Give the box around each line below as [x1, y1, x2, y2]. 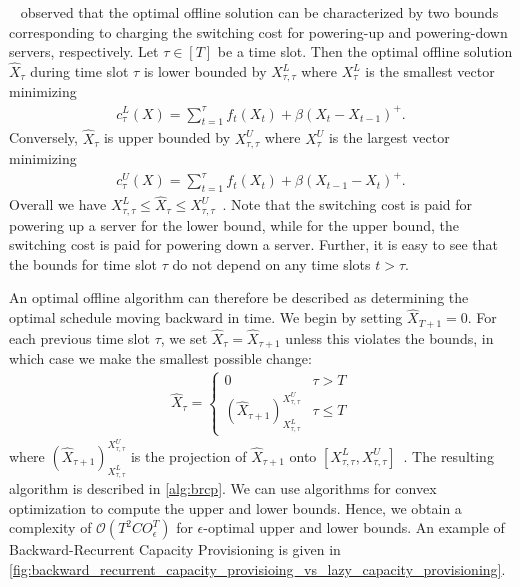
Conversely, [9, 127, 78, 148]
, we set [160, 327, 208, 348]
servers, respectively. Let [9, 41, 159, 62]
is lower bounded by [143, 61, 267, 81]
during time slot [30, 61, 129, 81]
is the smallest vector [365, 61, 495, 81]
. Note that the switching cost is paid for [222, 194, 473, 215]
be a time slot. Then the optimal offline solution [217, 41, 513, 62]
